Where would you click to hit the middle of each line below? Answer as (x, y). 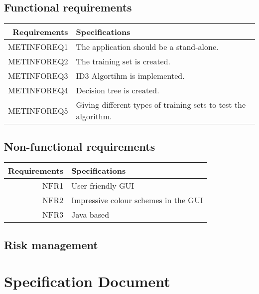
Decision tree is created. (118, 90)
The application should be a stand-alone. (147, 47)
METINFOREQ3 (38, 76)
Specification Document (87, 281)
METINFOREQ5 (38, 110)
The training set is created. (123, 61)
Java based (90, 215)
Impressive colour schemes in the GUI (137, 200)
